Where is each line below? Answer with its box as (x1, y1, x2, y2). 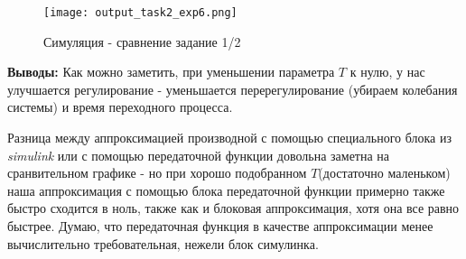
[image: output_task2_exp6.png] (43, 6, 238, 19)
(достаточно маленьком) (318, 163, 451, 182)
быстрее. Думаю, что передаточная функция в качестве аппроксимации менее (7, 217, 433, 235)
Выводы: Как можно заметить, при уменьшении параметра (7, 62, 335, 81)
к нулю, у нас (349, 62, 425, 81)
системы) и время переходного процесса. (7, 97, 233, 116)
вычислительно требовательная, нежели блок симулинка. (7, 234, 319, 253)
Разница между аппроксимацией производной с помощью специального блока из (7, 128, 452, 147)
